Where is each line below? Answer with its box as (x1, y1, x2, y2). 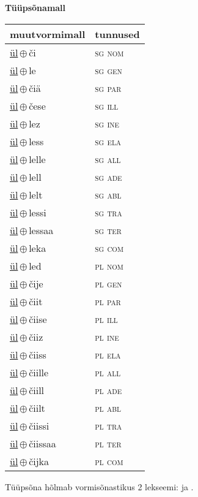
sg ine (95, 116, 120, 131)
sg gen (95, 63, 122, 77)
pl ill (95, 311, 118, 326)
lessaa (29, 222, 54, 237)
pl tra (95, 418, 122, 433)
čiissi (29, 418, 50, 433)
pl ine (95, 329, 119, 344)
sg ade (95, 169, 122, 184)
